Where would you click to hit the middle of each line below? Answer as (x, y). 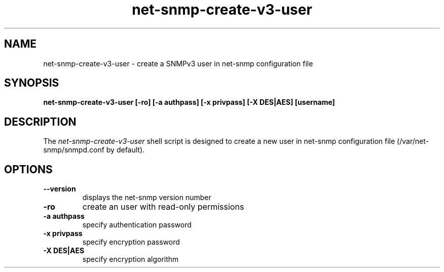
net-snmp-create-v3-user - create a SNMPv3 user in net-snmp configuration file (178, 63)
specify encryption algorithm (131, 259)
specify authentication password (137, 225)
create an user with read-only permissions (163, 207)
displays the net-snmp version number (147, 198)
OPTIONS (28, 169)
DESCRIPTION (40, 122)
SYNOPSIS (32, 83)
